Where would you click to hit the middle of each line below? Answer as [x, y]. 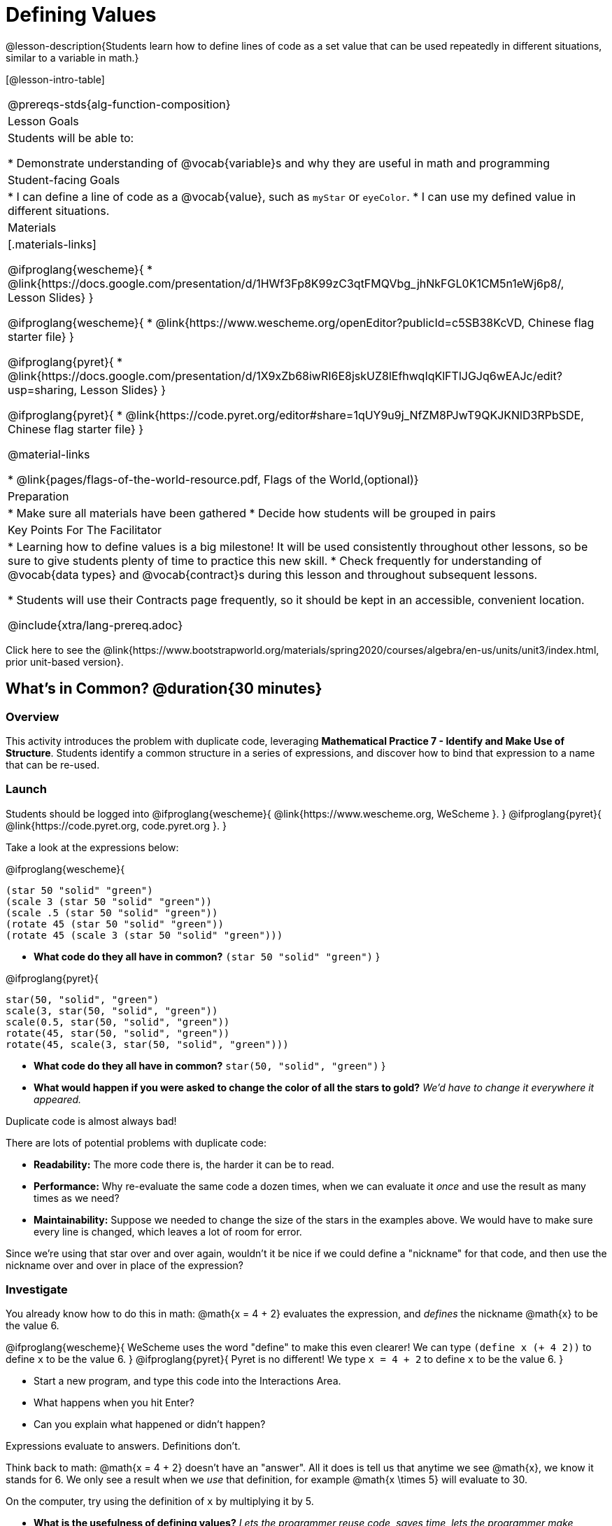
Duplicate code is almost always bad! [91, 1121]
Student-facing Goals [64, 180]
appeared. [58, 1099]
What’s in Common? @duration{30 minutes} [164, 689]
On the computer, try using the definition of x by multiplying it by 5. [160, 1501]
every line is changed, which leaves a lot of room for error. [168, 1231]
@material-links [49, 454]
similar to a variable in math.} [72, 57]
